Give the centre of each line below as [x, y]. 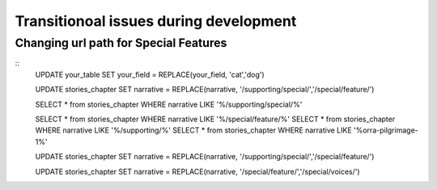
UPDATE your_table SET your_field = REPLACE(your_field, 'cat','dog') [150, 74]
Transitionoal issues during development [156, 21]
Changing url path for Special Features [121, 43]
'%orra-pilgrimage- [386, 130]
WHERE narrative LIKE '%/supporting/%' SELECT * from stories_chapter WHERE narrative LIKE [193, 130]
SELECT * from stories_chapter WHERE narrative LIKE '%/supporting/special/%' [169, 104]
